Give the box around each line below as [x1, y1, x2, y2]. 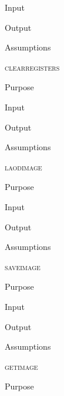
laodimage [5, 160, 42, 173]
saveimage [5, 260, 41, 273]
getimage [5, 360, 38, 372]
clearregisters [5, 61, 60, 73]
